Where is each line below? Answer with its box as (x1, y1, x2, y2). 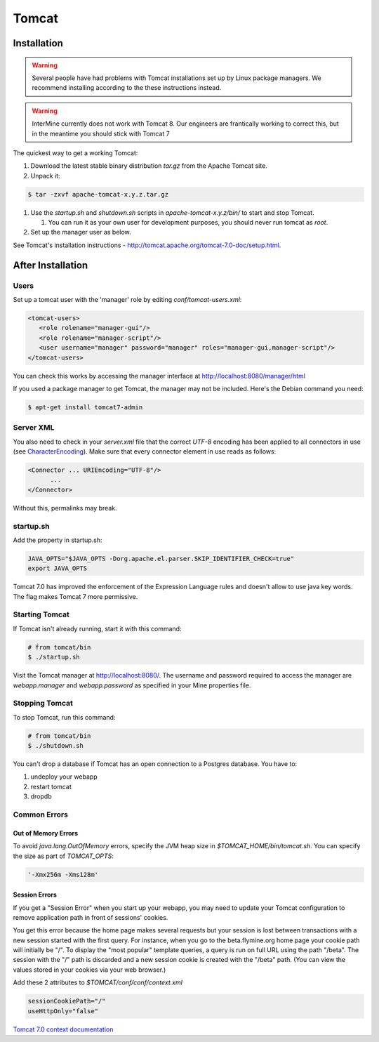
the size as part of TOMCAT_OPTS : (13, 852, 114, 860)
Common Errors (13, 810, 68, 819)
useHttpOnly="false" (27, 1007, 98, 1015)
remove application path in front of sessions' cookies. (13, 913, 168, 921)
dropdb (30, 792, 52, 800)
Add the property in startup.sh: (13, 536, 102, 544)
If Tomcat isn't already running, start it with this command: (13, 624, 182, 633)
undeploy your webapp (30, 772, 98, 781)
